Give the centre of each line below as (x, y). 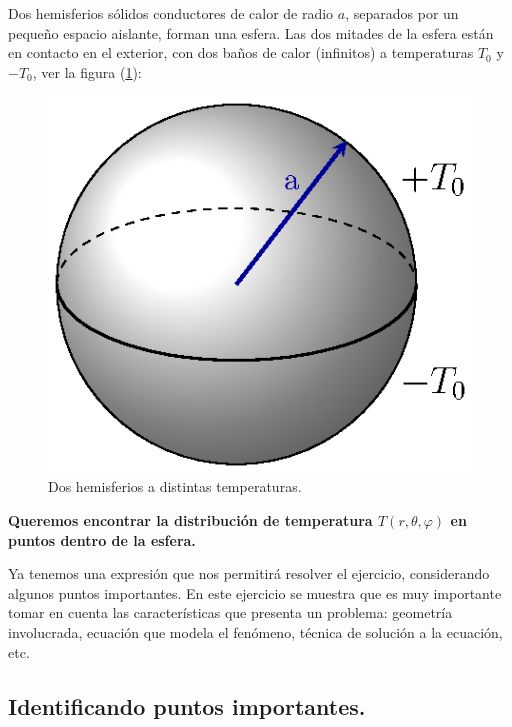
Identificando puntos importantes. (187, 705)
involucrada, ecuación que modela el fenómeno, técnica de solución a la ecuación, (255, 631)
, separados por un (402, 13)
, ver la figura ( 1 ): (87, 71)
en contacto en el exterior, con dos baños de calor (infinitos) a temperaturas (241, 52)
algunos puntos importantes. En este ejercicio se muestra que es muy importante (255, 592)
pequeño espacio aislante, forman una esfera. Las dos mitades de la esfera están (251, 32)
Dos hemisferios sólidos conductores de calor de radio (171, 13)
